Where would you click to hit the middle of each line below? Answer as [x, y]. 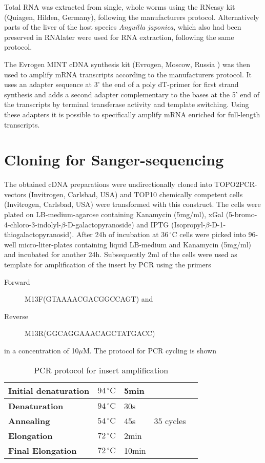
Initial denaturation [49, 390]
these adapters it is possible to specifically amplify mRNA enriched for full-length [132, 114]
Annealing [29, 420]
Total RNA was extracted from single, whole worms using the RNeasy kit [120, 7]
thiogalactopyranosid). [39, 234]
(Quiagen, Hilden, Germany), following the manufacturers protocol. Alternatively [132, 17]
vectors [15, 194]
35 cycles [170, 420]
